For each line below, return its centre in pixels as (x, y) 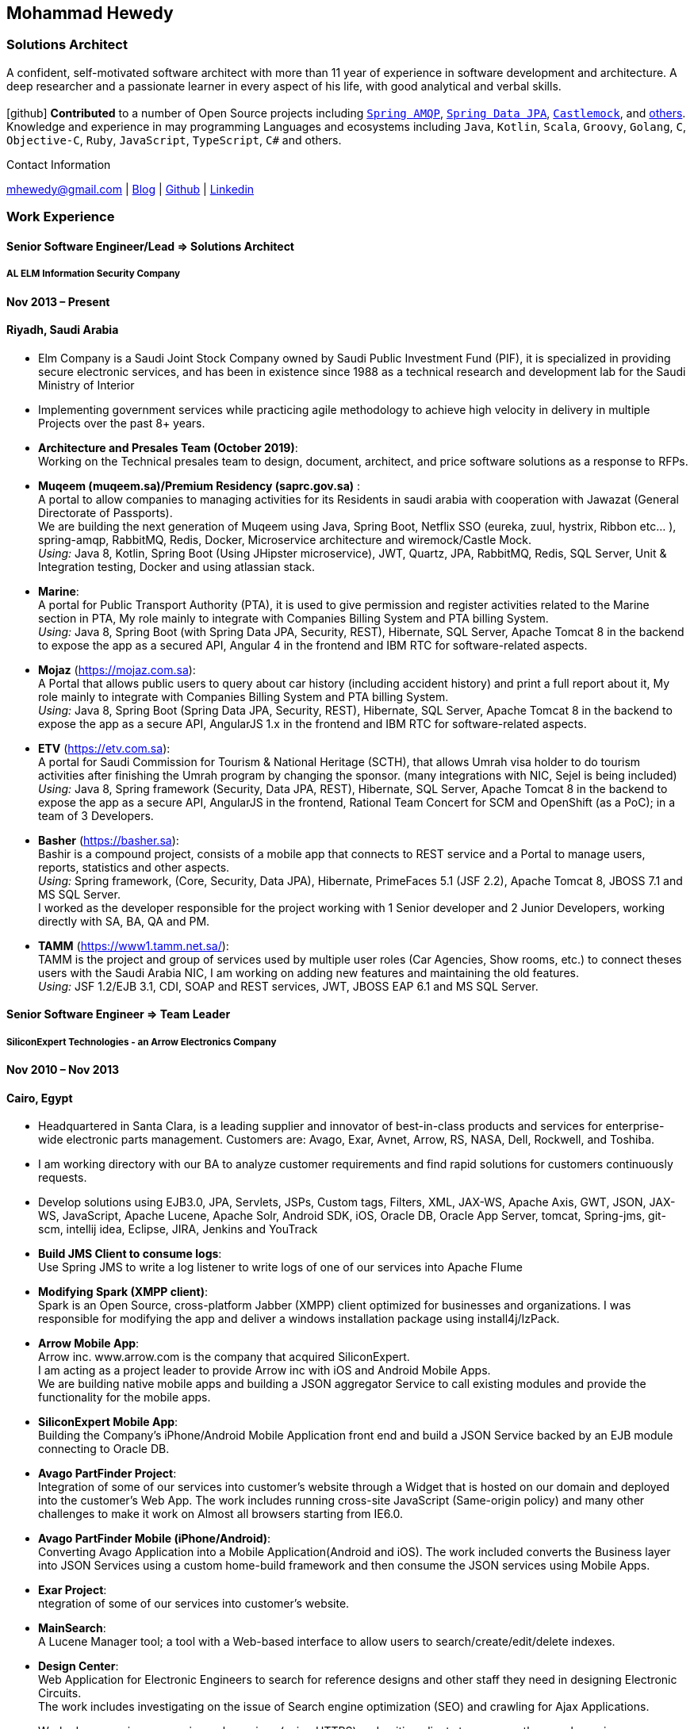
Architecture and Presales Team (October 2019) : (168, 447)
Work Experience (61, 217)
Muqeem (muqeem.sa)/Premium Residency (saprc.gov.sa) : (199, 485)
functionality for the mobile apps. (125, 1397)
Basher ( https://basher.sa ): (109, 840)
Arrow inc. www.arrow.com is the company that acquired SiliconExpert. (224, 1357)
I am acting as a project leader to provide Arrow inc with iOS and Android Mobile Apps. (265, 1371)
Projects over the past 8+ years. (122, 423)
